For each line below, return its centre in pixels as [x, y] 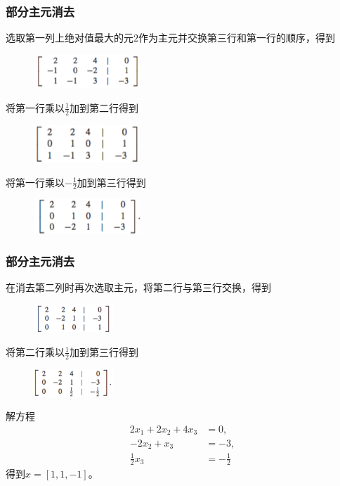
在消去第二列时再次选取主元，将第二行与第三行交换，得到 [138, 287]
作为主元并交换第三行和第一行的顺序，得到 [237, 38]
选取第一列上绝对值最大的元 [70, 38]
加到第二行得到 [104, 107]
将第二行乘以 [35, 351]
